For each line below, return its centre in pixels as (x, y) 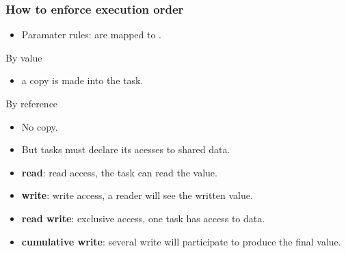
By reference (32, 103)
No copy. (40, 126)
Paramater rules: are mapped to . (92, 35)
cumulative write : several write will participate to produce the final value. (181, 241)
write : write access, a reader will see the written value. (137, 195)
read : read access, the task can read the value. (119, 172)
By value (24, 57)
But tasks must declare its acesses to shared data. (126, 149)
